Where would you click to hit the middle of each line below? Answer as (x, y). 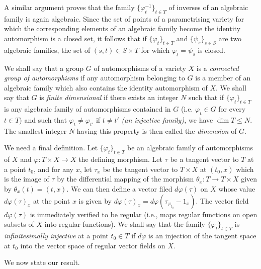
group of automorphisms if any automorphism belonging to (95, 78)
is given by (95, 200)
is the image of (27, 179)
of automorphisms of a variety (140, 68)
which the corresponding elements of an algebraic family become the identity (122, 28)
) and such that (43, 119)
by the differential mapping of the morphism (125, 179)
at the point (52, 200)
